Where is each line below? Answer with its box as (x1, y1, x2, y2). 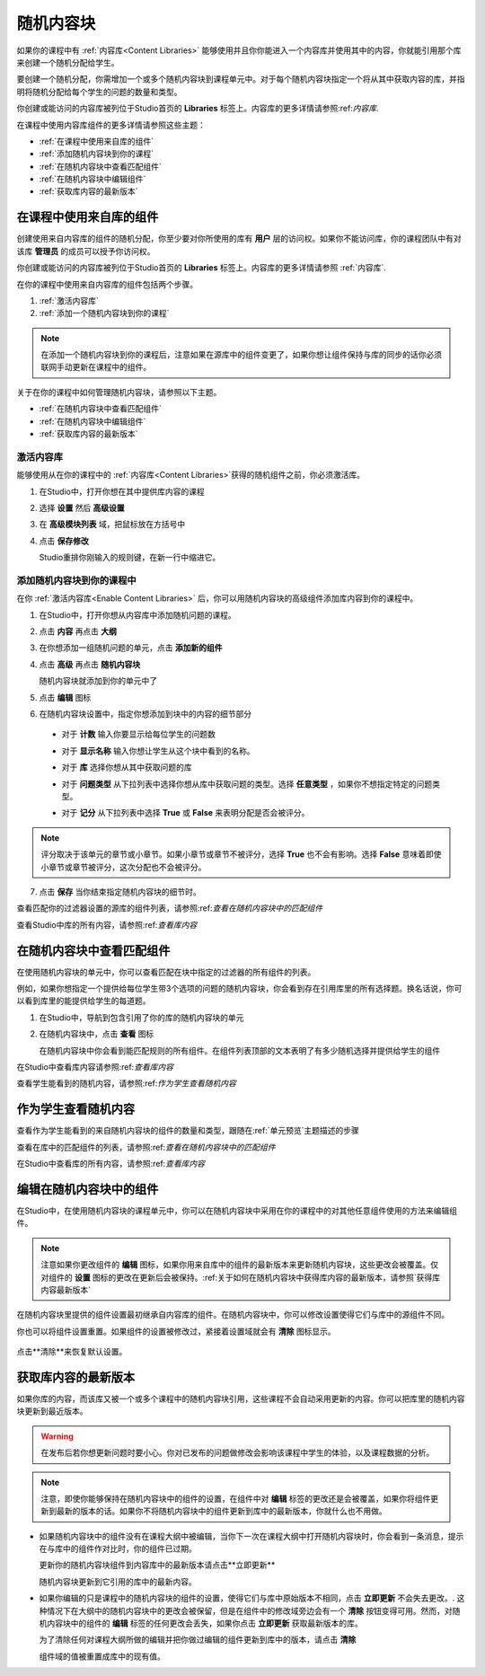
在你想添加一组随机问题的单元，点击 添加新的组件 (39, 642, 223, 653)
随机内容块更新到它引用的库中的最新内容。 (39, 1576, 197, 1587)
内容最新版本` (40, 1284, 92, 1295)
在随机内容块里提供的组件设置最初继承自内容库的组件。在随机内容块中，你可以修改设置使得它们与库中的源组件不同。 (16, 1310, 449, 1320)
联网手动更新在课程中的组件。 (40, 362, 152, 373)
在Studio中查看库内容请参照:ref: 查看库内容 (16, 1061, 174, 1072)
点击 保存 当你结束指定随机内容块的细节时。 (39, 886, 201, 897)
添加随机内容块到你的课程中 (16, 574, 137, 587)
